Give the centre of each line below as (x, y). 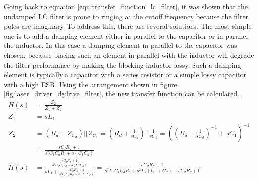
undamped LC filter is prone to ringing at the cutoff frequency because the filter (126, 16)
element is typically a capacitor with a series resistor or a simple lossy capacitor (125, 74)
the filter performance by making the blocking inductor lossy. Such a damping (123, 65)
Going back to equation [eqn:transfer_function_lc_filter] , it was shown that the (126, 6)
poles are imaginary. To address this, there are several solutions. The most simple (128, 26)
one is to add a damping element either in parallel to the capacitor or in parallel (126, 35)
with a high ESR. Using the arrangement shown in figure (91, 84)
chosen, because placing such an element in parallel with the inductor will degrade (129, 55)
